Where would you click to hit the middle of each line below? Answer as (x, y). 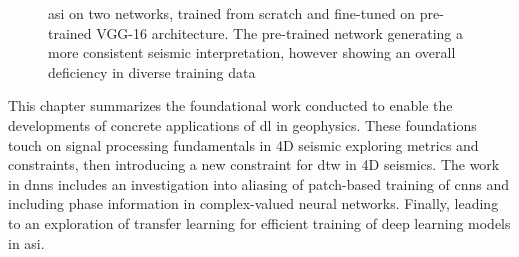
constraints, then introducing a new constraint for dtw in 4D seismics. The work (254, 164)
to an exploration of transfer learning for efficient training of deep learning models (259, 222)
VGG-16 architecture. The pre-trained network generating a (280, 32)
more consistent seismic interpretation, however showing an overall (252, 52)
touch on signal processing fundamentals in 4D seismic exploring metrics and (243, 144)
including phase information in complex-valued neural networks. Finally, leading (253, 203)
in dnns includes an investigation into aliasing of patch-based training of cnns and (259, 183)
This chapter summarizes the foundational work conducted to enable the (230, 105)
